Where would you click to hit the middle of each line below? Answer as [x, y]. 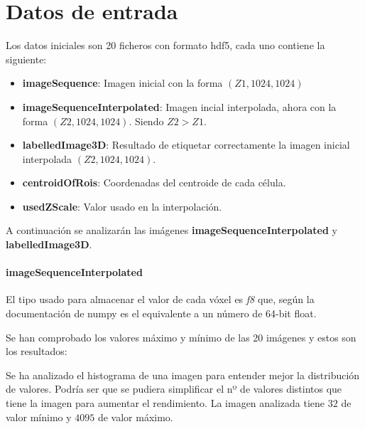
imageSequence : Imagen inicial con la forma [122, 83]
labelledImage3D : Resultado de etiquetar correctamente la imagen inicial [186, 145]
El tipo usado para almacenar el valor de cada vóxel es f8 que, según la [160, 299]
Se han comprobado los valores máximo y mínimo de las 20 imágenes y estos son [181, 337]
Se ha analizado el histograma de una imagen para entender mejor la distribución [183, 375]
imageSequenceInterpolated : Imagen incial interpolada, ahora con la [179, 106]
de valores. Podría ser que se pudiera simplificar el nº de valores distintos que [174, 389]
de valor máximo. [135, 417]
